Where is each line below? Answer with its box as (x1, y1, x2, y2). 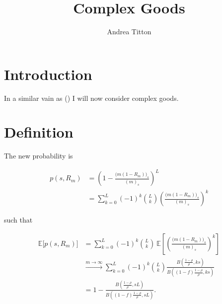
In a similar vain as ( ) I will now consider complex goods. (4, 92, 179, 103)
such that (4, 215, 33, 225)
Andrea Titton (107, 26, 151, 37)
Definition (4, 122, 74, 142)
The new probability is (4, 151, 73, 161)
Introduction (4, 64, 92, 84)
